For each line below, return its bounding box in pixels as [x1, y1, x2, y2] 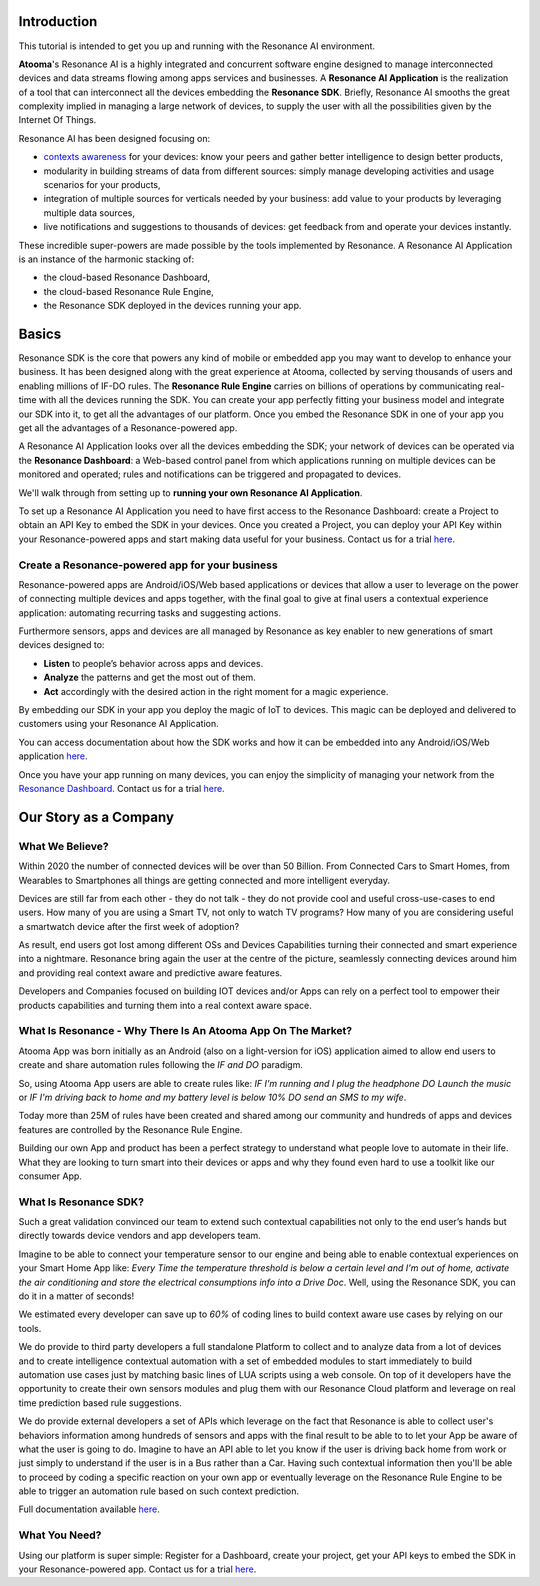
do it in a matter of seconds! [18, 1290, 135, 1302]
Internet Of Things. [18, 114, 97, 126]
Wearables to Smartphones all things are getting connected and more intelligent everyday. [18, 874, 390, 886]
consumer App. [18, 1170, 82, 1182]
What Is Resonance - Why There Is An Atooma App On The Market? [18, 1024, 353, 1038]
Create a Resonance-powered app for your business [18, 558, 279, 572]
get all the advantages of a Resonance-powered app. [18, 422, 238, 434]
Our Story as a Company [18, 808, 175, 825]
